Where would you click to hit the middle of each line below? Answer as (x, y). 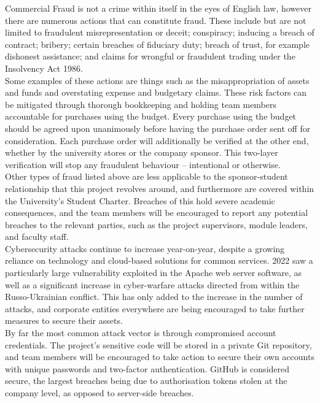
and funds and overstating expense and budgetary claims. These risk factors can (156, 92)
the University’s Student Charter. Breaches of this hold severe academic (140, 200)
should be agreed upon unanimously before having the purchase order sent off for (158, 128)
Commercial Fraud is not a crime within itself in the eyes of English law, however (158, 8)
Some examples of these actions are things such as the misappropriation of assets (157, 80)
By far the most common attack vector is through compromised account (141, 333)
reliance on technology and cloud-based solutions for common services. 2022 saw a (159, 260)
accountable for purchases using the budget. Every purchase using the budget (151, 116)
